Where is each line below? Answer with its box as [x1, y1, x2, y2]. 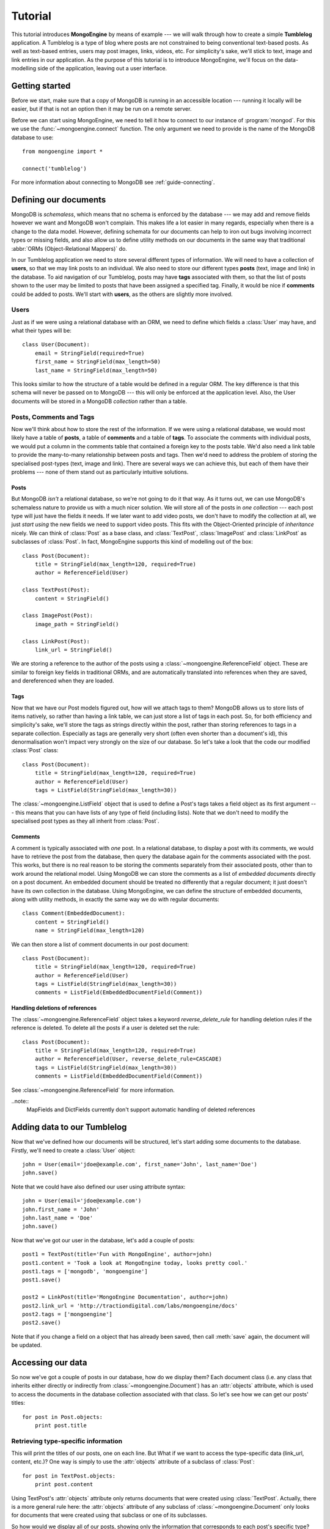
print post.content [34, 1481, 94, 1488]
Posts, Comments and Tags [11, 413, 95, 421]
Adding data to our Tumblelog [11, 1122, 127, 1133]
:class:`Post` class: [11, 747, 59, 754]
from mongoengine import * [22, 147, 103, 155]
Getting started [11, 80, 71, 91]
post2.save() [22, 1319, 61, 1327]
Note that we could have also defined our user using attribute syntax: [11, 1183, 186, 1190]
